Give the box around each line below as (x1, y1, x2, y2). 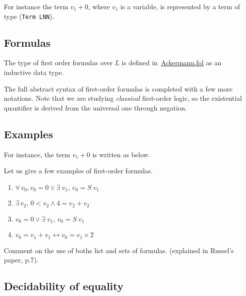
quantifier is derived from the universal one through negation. (4, 102, 187, 112)
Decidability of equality (4, 278, 124, 294)
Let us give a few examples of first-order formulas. (4, 166, 153, 176)
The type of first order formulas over (4, 57, 113, 68)
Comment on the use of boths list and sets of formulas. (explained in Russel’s (4, 245, 234, 255)
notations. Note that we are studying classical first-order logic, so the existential (4, 93, 242, 103)
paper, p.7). (4, 255, 39, 265)
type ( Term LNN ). (4, 11, 54, 21)
